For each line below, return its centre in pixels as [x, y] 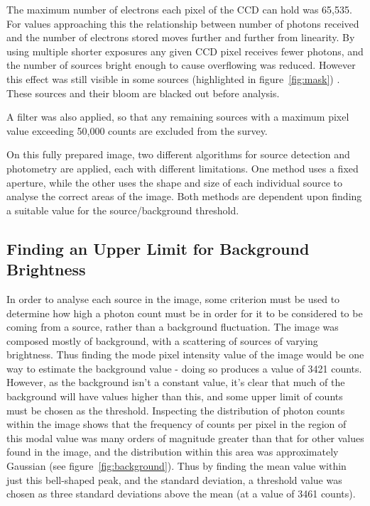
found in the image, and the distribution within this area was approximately [173, 452]
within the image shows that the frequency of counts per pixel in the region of [176, 424]
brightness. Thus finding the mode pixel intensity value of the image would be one [185, 354]
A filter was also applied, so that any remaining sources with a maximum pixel [178, 117]
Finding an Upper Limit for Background [158, 248]
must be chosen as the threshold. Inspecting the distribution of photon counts [176, 410]
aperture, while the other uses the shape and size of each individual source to [175, 182]
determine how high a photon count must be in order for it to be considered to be [185, 313]
